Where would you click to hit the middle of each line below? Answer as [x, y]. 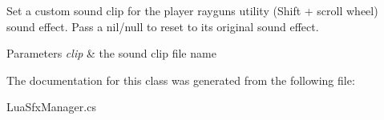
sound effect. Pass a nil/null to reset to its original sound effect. [163, 26]
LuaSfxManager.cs [51, 107]
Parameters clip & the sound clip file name [111, 53]
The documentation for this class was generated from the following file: [181, 80]
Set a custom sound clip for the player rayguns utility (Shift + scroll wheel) [192, 10]
